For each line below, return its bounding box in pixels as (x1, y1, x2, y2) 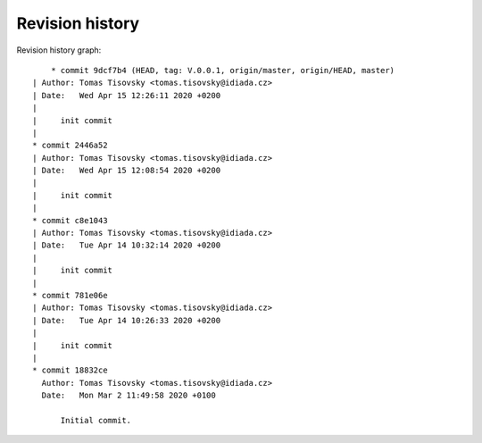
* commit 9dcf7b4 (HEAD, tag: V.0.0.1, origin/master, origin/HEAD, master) (50, 65, 395, 75)
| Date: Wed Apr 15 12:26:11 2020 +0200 (32, 90, 221, 100)
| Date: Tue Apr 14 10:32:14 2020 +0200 (32, 240, 221, 250)
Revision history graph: (16, 45, 102, 55)
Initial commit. (60, 415, 132, 425)
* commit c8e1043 (32, 215, 108, 225)
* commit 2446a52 (32, 140, 108, 151)
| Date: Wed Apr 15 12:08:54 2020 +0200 (32, 165, 221, 176)
